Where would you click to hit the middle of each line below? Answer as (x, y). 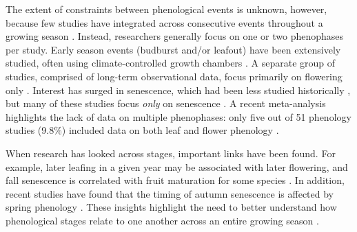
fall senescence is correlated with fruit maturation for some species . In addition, (175, 180)
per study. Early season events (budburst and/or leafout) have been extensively (173, 49)
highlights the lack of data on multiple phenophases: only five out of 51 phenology (178, 116)
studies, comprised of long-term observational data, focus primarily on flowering (174, 76)
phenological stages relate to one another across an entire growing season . (162, 220)
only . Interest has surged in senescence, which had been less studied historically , (178, 90)
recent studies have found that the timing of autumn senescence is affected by (170, 193)
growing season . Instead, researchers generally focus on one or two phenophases (175, 36)
